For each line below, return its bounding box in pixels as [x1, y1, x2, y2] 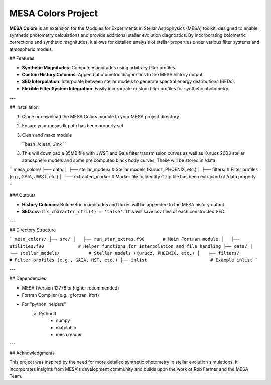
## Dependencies [9, 275, 46, 281]
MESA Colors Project [9, 8, 98, 19]
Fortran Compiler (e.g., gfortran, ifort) [22, 292, 99, 298]
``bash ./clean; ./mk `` [22, 141, 66, 147]
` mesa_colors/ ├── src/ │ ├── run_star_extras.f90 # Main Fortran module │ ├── [9, 236, 240, 242]
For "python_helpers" [22, 301, 66, 307]
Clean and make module [22, 132, 72, 138]
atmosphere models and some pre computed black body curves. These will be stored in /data [22, 157, 216, 163]
